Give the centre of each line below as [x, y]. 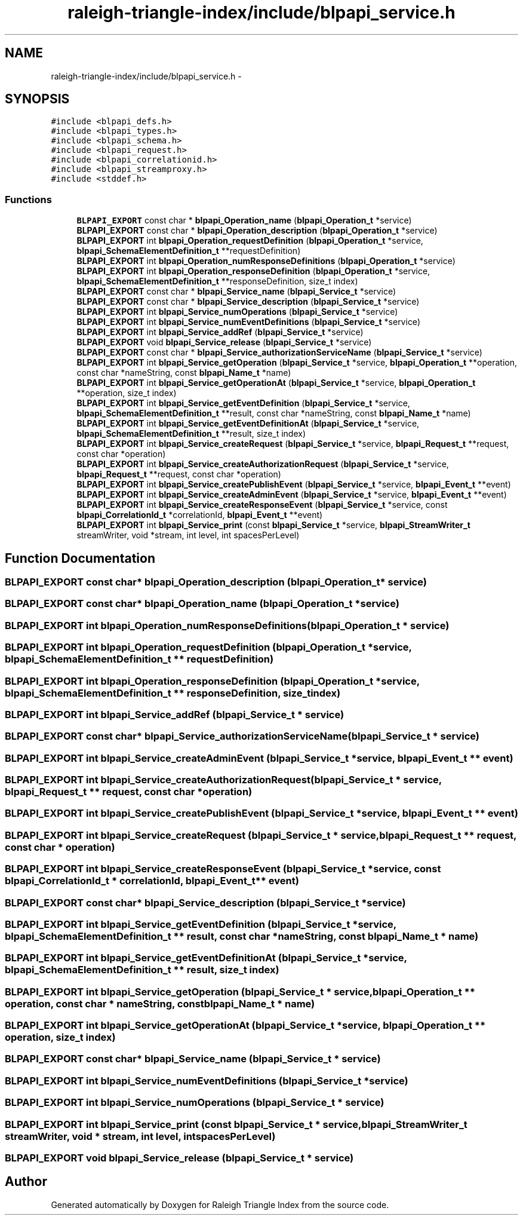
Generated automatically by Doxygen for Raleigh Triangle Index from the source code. [220, 1204]
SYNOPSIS [37, 99]
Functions [28, 199]
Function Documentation [80, 558]
